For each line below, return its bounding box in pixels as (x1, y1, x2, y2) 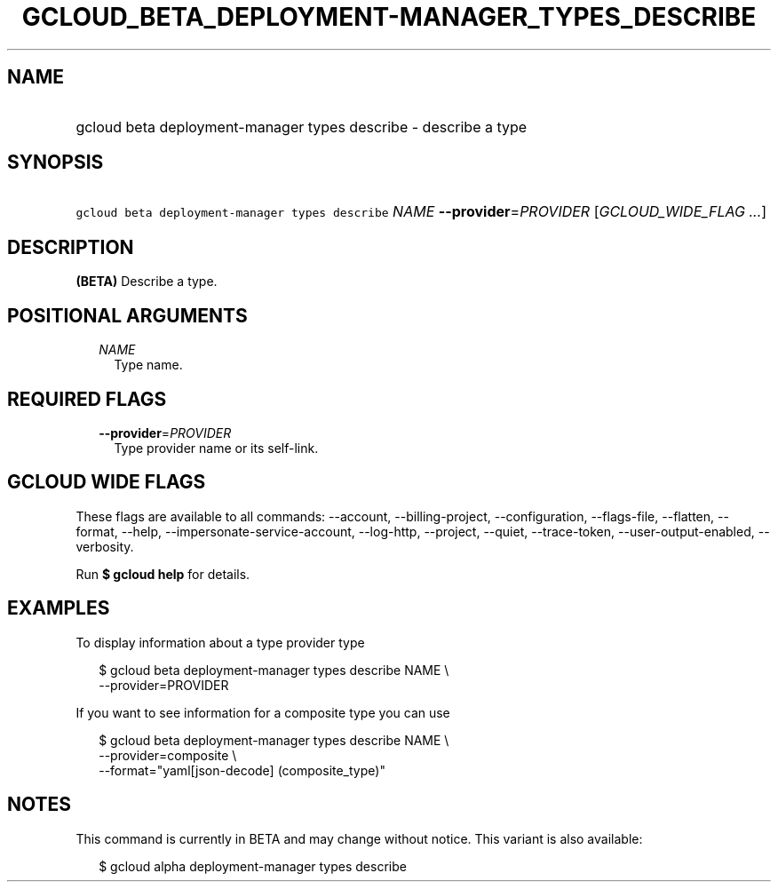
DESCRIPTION (7, 235, 134, 258)
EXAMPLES (7, 597, 110, 620)
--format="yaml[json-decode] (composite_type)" (99, 762, 385, 778)
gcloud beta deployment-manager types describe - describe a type (75, 117, 528, 136)
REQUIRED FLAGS (7, 387, 167, 410)
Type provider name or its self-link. (114, 440, 319, 456)
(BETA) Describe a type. (75, 274, 218, 290)
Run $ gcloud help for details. (75, 566, 250, 582)
